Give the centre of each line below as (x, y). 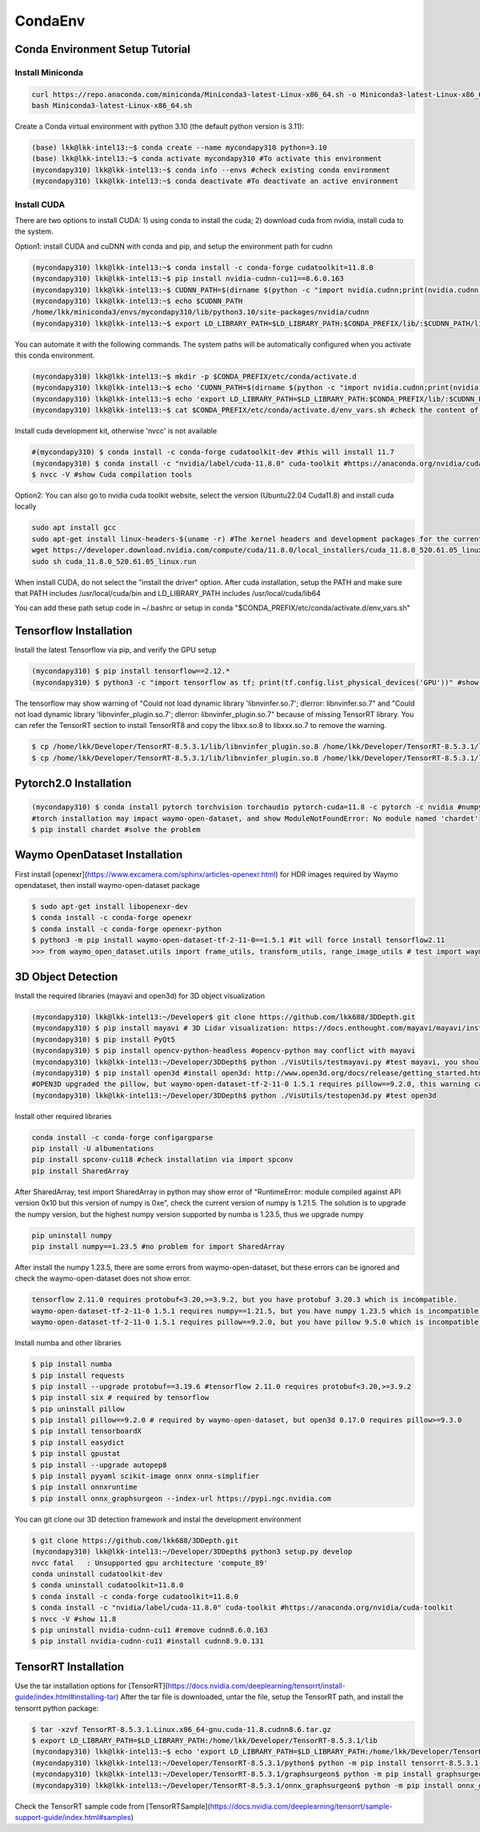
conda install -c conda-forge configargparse (122, 1137)
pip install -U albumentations (93, 1149)
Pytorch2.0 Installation (73, 784)
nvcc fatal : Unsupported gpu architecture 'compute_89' (150, 1563)
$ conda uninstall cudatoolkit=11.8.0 (108, 1585)
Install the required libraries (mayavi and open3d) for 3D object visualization (140, 996)
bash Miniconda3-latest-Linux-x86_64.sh (112, 106)
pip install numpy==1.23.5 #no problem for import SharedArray (158, 1247)
